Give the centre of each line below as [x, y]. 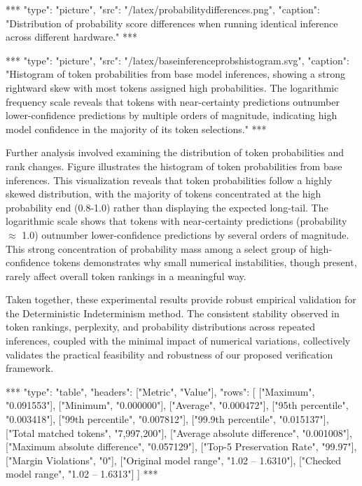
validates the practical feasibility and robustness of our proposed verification [169, 354]
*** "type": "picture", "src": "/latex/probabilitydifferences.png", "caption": [163, 9]
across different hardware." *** [71, 37]
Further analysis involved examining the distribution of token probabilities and [175, 152]
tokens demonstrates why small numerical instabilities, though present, [205, 262]
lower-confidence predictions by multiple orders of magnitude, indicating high [172, 115]
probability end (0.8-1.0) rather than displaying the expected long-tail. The [167, 207]
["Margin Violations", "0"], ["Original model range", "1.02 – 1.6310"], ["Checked [174, 460]
